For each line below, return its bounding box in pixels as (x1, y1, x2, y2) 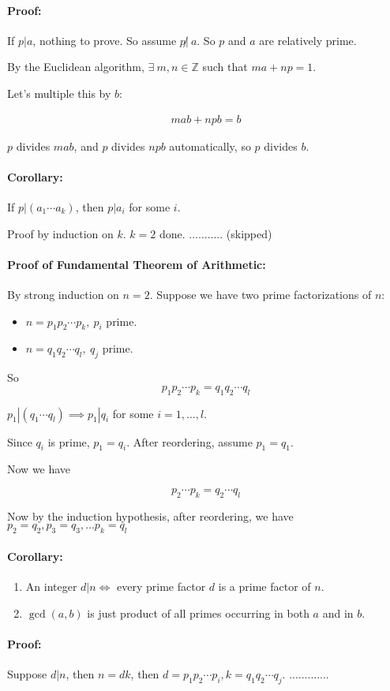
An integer (25, 577, 77, 594)
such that (202, 58, 248, 75)
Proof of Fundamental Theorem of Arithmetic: (7, 256, 266, 272)
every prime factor (117, 577, 206, 594)
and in (322, 604, 354, 621)
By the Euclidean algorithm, (7, 58, 144, 75)
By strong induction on (7, 286, 119, 302)
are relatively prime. (259, 32, 357, 48)
